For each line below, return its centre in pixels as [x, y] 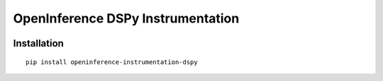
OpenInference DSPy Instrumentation [126, 18]
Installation [38, 43]
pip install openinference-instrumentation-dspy [112, 62]
